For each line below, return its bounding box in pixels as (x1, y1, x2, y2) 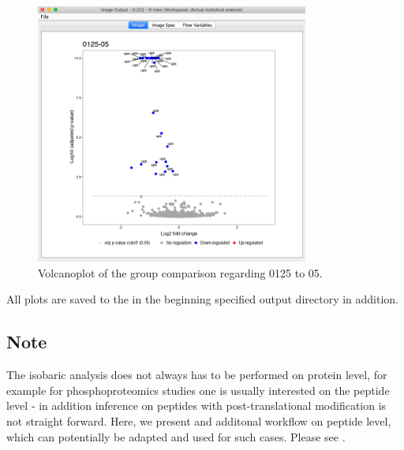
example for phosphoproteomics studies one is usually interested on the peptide (6, 381, 390, 398)
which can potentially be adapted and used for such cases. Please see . (6, 428, 346, 444)
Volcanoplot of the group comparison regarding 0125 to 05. (38, 264, 323, 281)
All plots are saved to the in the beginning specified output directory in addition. (6, 291, 399, 307)
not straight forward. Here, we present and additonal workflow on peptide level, (6, 412, 391, 429)
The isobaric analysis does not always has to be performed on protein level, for (6, 366, 387, 383)
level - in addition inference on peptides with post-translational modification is (6, 397, 387, 414)
